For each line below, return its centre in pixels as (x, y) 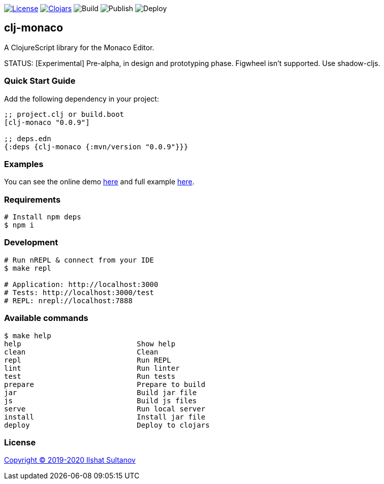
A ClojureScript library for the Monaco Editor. (79, 47)
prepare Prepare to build (105, 384)
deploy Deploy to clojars (107, 425)
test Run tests (90, 376)
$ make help (28, 335)
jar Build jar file (101, 392)
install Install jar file (105, 417)
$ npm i (19, 225)
